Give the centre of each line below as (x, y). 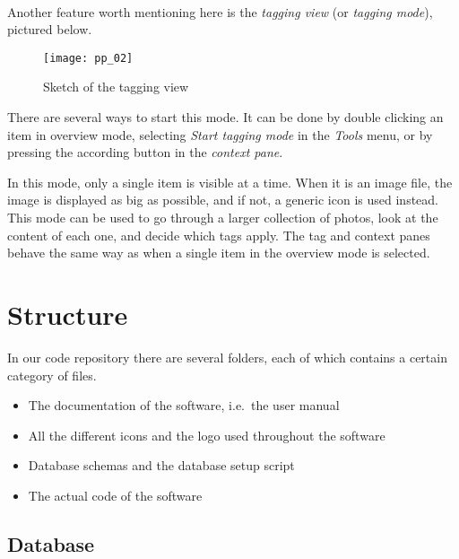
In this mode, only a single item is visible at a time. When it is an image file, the (230, 182)
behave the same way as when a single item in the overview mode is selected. (219, 253)
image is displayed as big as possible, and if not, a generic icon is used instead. (223, 200)
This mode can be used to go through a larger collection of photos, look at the (223, 217)
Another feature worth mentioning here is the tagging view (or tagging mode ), (220, 11)
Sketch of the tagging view (116, 87)
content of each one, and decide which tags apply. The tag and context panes (219, 235)
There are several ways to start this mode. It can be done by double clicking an (225, 117)
